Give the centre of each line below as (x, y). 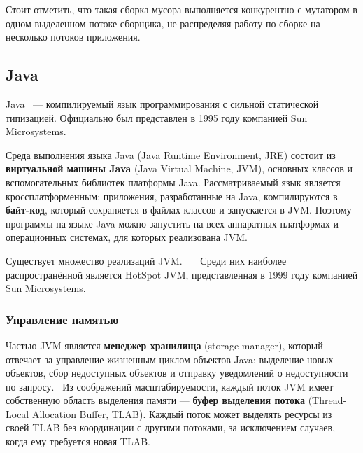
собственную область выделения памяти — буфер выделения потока (155, 400)
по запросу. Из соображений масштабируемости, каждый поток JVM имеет (170, 386)
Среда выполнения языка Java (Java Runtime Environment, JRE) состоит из (171, 154)
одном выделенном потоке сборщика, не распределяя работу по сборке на (163, 23)
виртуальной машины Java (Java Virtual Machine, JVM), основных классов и (179, 168)
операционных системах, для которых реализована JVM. (127, 237)
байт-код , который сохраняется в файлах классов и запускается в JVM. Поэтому (179, 210)
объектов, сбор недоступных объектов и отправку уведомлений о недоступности (177, 373)
